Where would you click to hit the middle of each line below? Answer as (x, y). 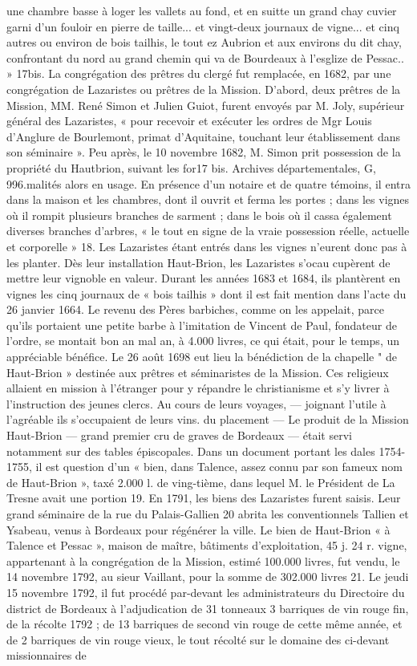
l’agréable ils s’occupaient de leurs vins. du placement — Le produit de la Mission (208, 419)
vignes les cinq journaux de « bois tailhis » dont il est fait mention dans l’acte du (206, 293)
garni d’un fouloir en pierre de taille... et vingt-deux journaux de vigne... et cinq (203, 26)
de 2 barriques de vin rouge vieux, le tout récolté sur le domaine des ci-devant (198, 639)
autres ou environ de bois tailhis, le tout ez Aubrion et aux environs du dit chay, (204, 42)
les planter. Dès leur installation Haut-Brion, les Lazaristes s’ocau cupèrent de (198, 262)
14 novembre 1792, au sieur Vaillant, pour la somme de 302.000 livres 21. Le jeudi (208, 577)
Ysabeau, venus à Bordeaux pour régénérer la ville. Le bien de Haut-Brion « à (198, 529)
